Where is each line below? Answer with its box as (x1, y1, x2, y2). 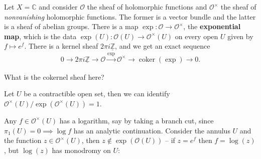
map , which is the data (4, 31, 77, 41)
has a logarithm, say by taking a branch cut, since (59, 115, 214, 125)
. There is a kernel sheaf (24, 41, 98, 51)
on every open (175, 31, 218, 41)
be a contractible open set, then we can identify (24, 88, 170, 99)
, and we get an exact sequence (115, 41, 210, 51)
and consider (39, 2, 78, 12)
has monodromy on (52, 144, 111, 155)
